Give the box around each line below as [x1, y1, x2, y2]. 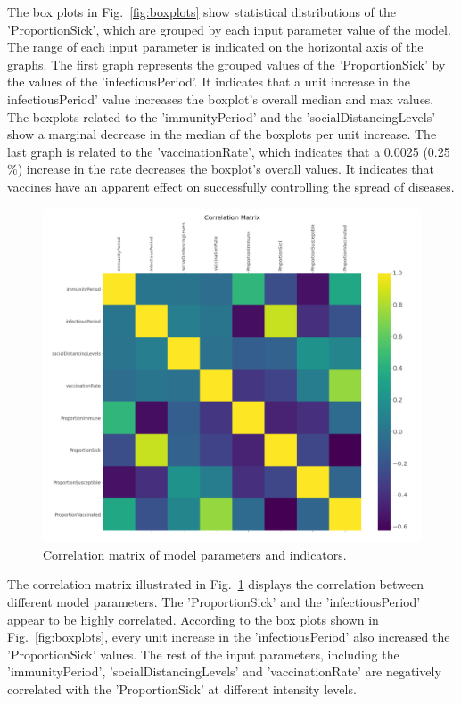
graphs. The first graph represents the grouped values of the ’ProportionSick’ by [7, 54, 446, 73]
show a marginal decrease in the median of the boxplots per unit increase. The [7, 125, 437, 143]
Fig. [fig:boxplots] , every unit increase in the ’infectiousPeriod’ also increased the [7, 627, 450, 646]
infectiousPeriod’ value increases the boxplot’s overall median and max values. [7, 89, 434, 108]
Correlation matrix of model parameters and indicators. [43, 544, 347, 563]
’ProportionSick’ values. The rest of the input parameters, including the [7, 644, 399, 663]
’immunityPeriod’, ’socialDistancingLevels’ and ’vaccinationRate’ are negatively [7, 662, 441, 681]
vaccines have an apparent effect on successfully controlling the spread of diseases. [7, 176, 455, 195]
